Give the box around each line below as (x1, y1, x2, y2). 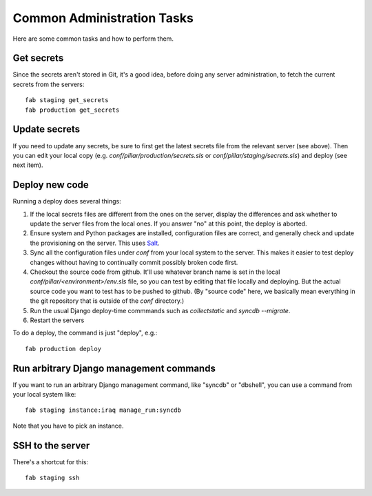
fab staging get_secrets (25, 97, 109, 104)
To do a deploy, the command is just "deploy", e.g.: (12, 328, 158, 337)
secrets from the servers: (12, 80, 85, 88)
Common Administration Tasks (12, 10, 194, 26)
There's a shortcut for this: (12, 457, 89, 466)
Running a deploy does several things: (12, 197, 121, 206)
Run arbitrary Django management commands (12, 362, 216, 374)
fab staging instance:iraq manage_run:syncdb (25, 406, 182, 414)
